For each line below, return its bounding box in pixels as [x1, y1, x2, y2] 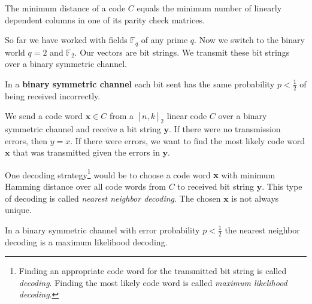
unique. [5, 203, 32, 216]
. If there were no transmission [168, 123, 281, 135]
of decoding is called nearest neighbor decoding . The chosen [5, 191, 221, 204]
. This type [262, 180, 302, 193]
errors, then [5, 134, 47, 147]
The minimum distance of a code [5, 2, 126, 14]
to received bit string [177, 180, 255, 193]
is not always [231, 191, 279, 204]
